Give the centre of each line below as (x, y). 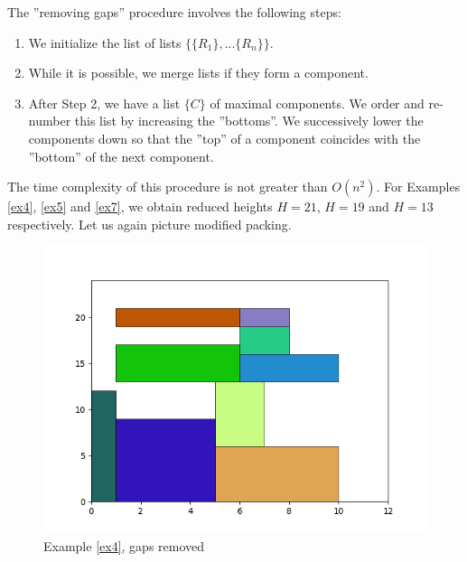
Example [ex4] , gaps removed (124, 545)
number (50, 121)
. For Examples (418, 187)
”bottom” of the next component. (121, 156)
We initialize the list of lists (105, 42)
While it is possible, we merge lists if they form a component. (198, 73)
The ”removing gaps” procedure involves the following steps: (174, 12)
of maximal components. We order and (317, 103)
